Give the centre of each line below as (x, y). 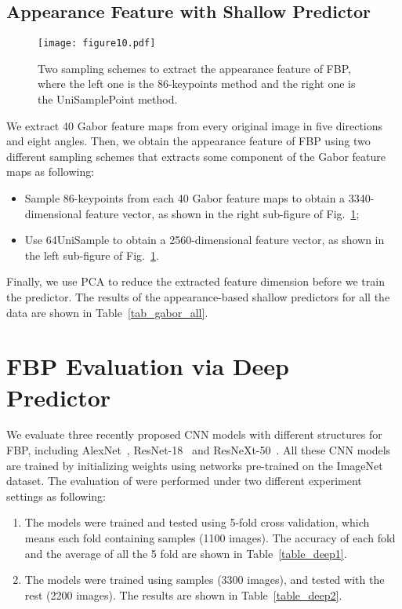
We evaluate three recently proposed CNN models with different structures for (194, 434)
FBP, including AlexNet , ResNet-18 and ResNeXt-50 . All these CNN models (199, 450)
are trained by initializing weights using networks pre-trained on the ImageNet (195, 465)
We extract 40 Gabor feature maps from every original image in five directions (195, 125)
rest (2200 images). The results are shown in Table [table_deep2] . (183, 594)
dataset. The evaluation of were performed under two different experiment (184, 481)
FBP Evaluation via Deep (148, 366)
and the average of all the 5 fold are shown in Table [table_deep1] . (186, 553)
